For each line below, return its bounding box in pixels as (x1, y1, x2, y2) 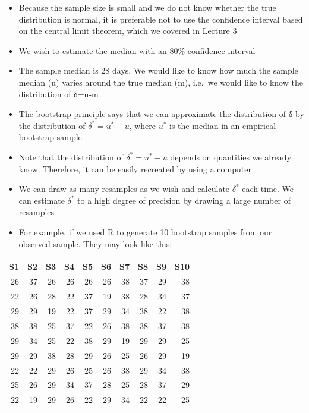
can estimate (18, 194, 65, 206)
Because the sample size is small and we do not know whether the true (18, 1, 276, 13)
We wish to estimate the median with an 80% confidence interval (18, 44, 256, 56)
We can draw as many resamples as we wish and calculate (18, 182, 230, 195)
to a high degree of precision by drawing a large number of (77, 194, 291, 206)
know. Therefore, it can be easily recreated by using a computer (18, 162, 251, 175)
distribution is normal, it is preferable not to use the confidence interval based (18, 12, 303, 25)
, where (129, 119, 156, 131)
